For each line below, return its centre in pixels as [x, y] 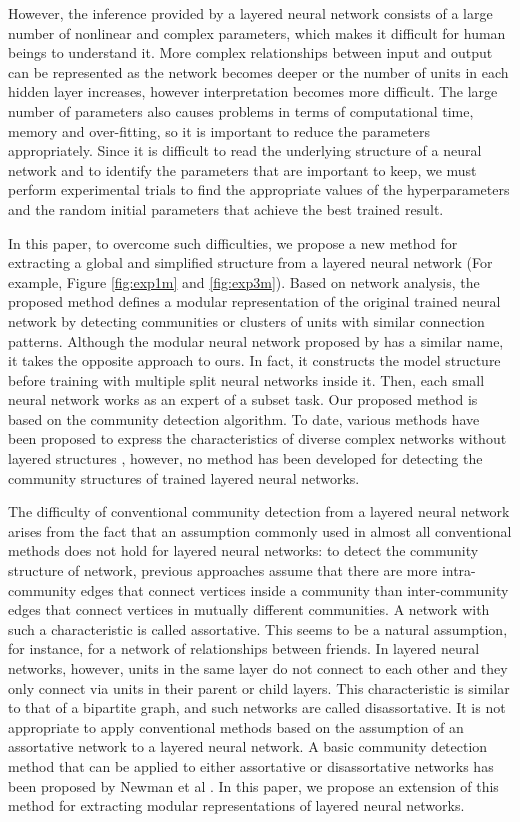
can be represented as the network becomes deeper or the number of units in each [258, 71]
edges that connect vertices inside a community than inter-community [294, 589]
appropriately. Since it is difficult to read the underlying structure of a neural [245, 150]
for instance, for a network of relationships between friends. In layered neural [244, 648]
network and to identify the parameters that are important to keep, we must [242, 169]
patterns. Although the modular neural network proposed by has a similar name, [256, 340]
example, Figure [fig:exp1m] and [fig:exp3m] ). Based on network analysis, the [244, 281]
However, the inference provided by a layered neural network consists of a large [250, 13]
